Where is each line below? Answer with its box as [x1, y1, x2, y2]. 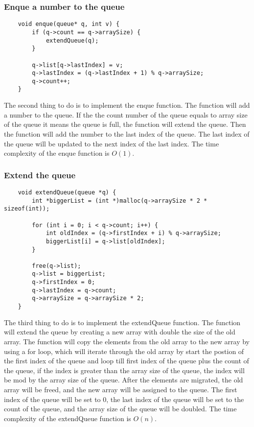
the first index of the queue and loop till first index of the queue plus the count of [4, 356, 249, 366]
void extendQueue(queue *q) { [18, 189, 116, 196]
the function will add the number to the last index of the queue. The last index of [4, 128, 250, 139]
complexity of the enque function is [4, 148, 110, 158]
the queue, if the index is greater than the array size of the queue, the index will [4, 365, 245, 375]
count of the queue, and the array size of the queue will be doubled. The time [4, 403, 237, 414]
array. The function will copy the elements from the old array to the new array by [4, 336, 250, 346]
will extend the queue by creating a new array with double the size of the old [4, 327, 235, 337]
